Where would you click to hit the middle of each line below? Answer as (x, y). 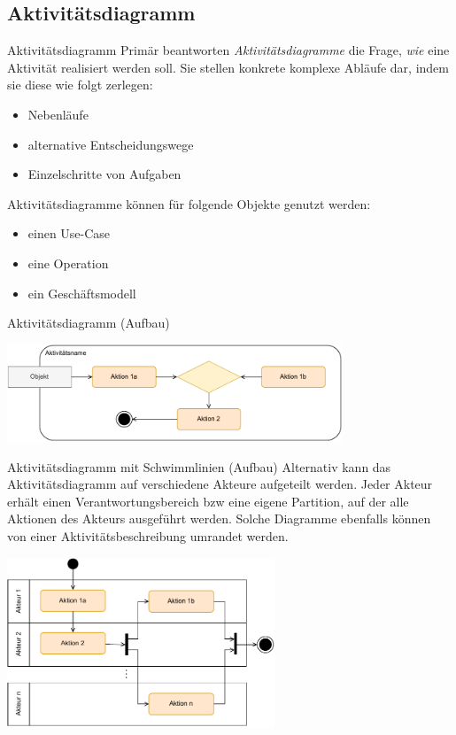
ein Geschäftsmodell (82, 293)
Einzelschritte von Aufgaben (104, 174)
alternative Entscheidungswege (111, 144)
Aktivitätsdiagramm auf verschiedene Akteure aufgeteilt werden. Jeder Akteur (220, 484)
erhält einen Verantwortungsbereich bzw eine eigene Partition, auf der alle (208, 501)
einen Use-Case (69, 233)
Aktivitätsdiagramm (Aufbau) (89, 323)
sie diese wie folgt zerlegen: (80, 85)
